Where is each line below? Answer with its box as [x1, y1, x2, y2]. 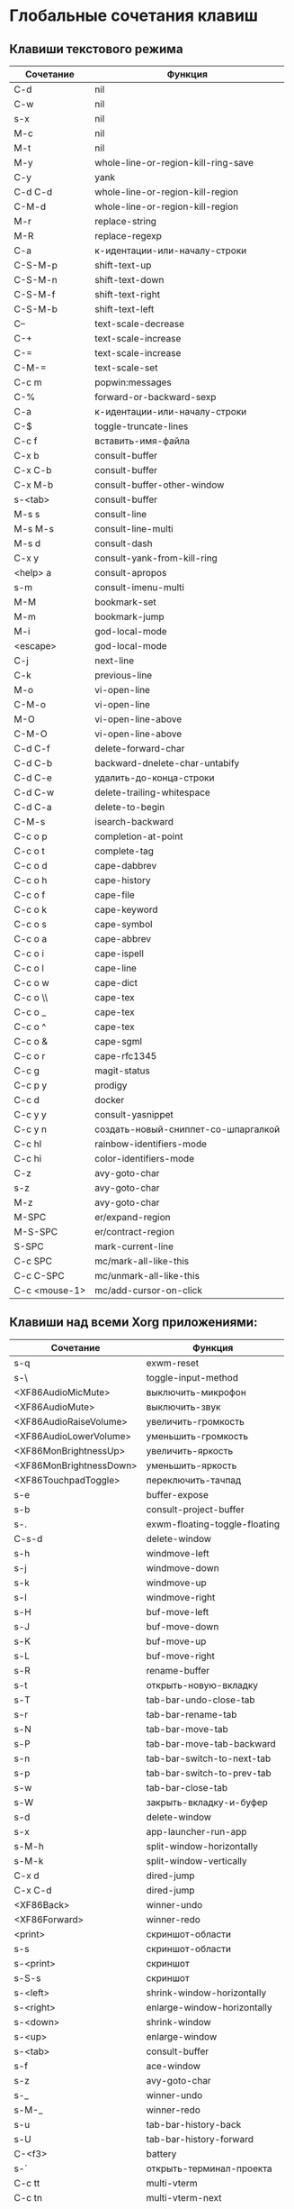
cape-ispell [94, 947, 144, 960]
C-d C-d [13, 186, 53, 198]
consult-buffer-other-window [94, 479, 225, 491]
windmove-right [146, 1591, 216, 1603]
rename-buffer [146, 1664, 210, 1676]
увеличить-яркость [146, 1444, 234, 1456]
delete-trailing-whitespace [94, 786, 211, 799]
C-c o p [13, 830, 48, 843]
